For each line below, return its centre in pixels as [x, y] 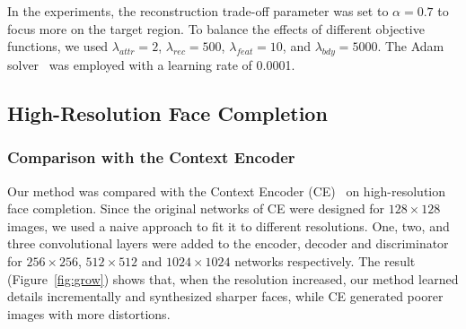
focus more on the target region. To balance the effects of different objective [216, 28]
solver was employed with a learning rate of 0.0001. [151, 64]
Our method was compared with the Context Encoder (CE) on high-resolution [226, 190]
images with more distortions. [89, 313]
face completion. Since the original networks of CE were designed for [196, 208]
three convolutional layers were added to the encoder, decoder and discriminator [228, 243]
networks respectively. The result [325, 260]
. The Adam [411, 46]
